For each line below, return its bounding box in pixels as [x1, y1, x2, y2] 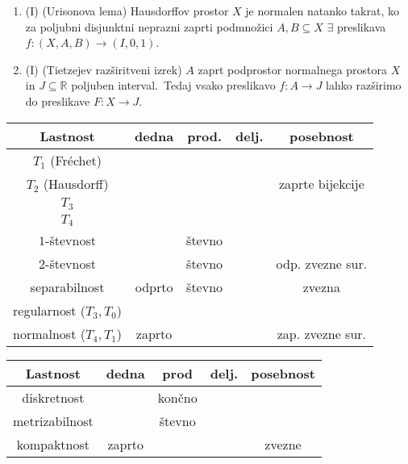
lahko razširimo [326, 77, 402, 94]
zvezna [302, 278, 340, 297]
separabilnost [30, 278, 105, 297]
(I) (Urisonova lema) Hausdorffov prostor [25, 2, 229, 19]
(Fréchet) [50, 150, 102, 169]
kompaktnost [16, 435, 90, 454]
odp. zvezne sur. [276, 254, 368, 274]
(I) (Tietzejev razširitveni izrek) [25, 61, 182, 77]
